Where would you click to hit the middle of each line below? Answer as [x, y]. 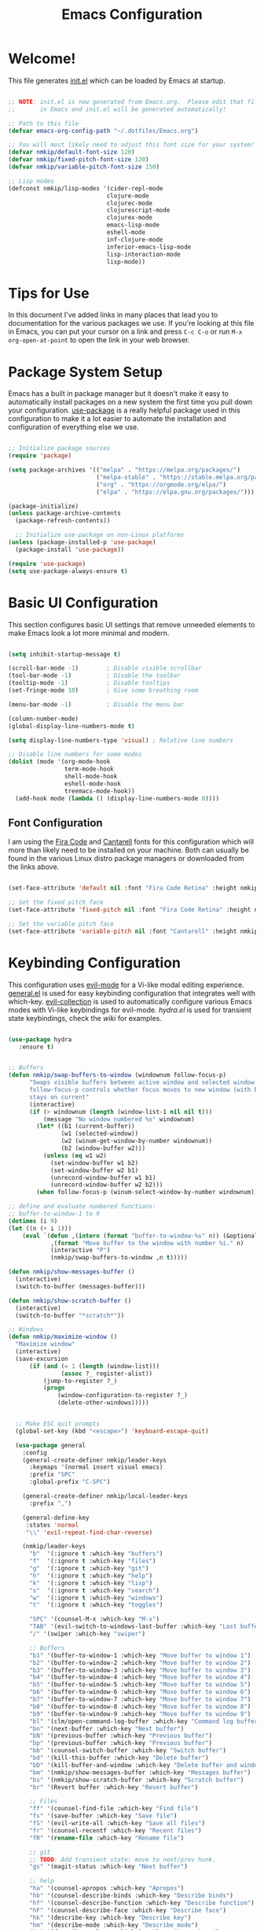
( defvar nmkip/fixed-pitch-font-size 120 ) [79, 160]
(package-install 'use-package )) [70, 549]
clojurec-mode [130, 203]
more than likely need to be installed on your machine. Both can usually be [128, 850]
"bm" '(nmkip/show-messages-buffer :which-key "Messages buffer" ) [140, 1773]
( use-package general [51, 1445]
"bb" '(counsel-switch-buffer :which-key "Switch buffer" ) [127, 1751]
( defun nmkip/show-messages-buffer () [71, 1272]
